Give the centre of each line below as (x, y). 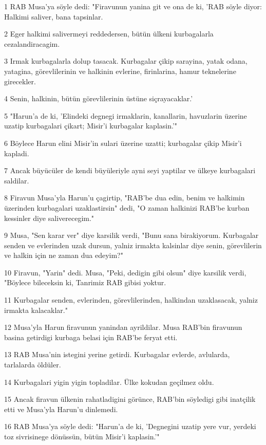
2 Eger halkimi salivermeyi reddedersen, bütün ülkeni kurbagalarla (109, 34)
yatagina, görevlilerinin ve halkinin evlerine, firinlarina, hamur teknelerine (120, 71)
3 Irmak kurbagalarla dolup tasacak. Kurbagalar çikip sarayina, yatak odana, (126, 61)
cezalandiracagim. (32, 43)
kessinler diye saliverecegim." (49, 218)
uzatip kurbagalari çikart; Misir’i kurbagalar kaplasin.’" (91, 126)
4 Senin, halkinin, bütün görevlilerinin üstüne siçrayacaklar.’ (99, 98)
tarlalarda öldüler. (33, 365)
